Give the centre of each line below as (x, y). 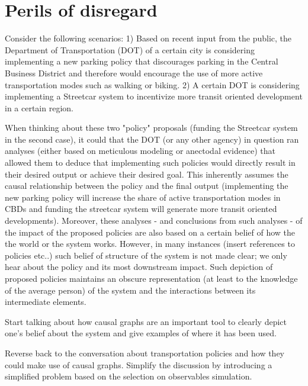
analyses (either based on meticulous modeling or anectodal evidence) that (140, 151)
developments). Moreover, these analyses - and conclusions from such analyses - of (154, 221)
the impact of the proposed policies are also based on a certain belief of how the (150, 232)
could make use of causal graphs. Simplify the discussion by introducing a (139, 364)
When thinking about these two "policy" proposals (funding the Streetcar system (151, 128)
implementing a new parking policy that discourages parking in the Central (142, 61)
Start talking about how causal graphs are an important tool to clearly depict (146, 321)
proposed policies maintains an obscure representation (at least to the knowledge (151, 278)
